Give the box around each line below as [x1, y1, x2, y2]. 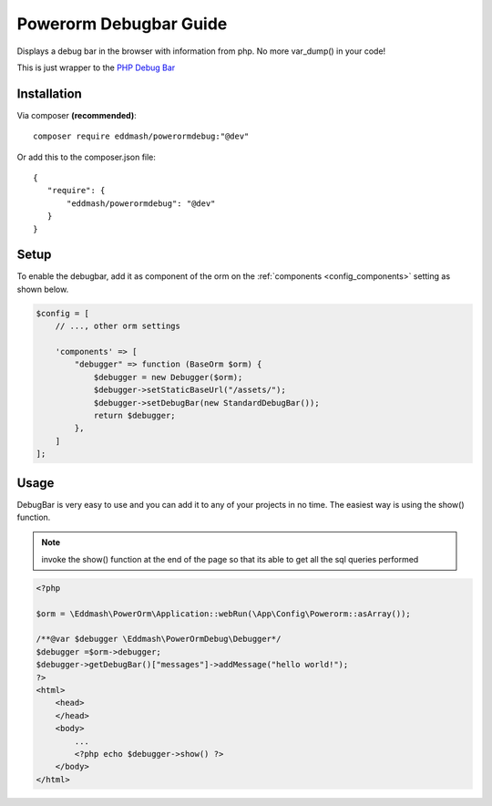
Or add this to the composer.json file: [16, 151, 157, 162]
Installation [16, 86, 82, 101]
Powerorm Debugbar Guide [16, 14, 228, 34]
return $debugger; [93, 410, 177, 420]
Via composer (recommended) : [16, 109, 137, 120]
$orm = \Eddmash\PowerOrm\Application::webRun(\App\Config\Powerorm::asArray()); [36, 608, 412, 619]
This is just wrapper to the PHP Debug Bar [16, 62, 176, 73]
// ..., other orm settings [55, 321, 181, 332]
